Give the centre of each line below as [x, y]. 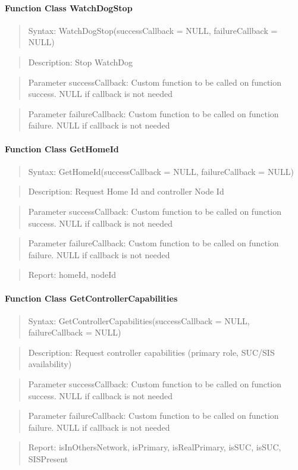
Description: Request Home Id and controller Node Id [126, 191]
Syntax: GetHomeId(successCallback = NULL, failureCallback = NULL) [161, 171]
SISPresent [48, 459]
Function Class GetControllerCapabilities [91, 298]
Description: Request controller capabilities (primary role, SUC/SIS [151, 352]
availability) [50, 364]
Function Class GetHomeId [62, 148]
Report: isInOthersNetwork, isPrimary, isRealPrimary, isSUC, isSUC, [155, 447]
